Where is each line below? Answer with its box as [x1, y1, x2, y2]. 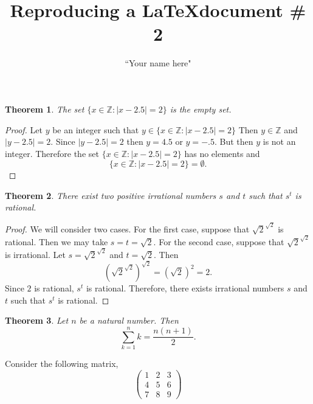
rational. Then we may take [5, 235, 108, 248]
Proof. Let [5, 123, 43, 136]
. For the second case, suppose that [153, 235, 284, 248]
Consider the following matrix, [5, 357, 119, 370]
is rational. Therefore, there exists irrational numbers [86, 282, 284, 294]
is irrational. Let [5, 248, 66, 260]
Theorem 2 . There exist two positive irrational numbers [5, 189, 216, 201]
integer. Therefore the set [5, 147, 99, 159]
